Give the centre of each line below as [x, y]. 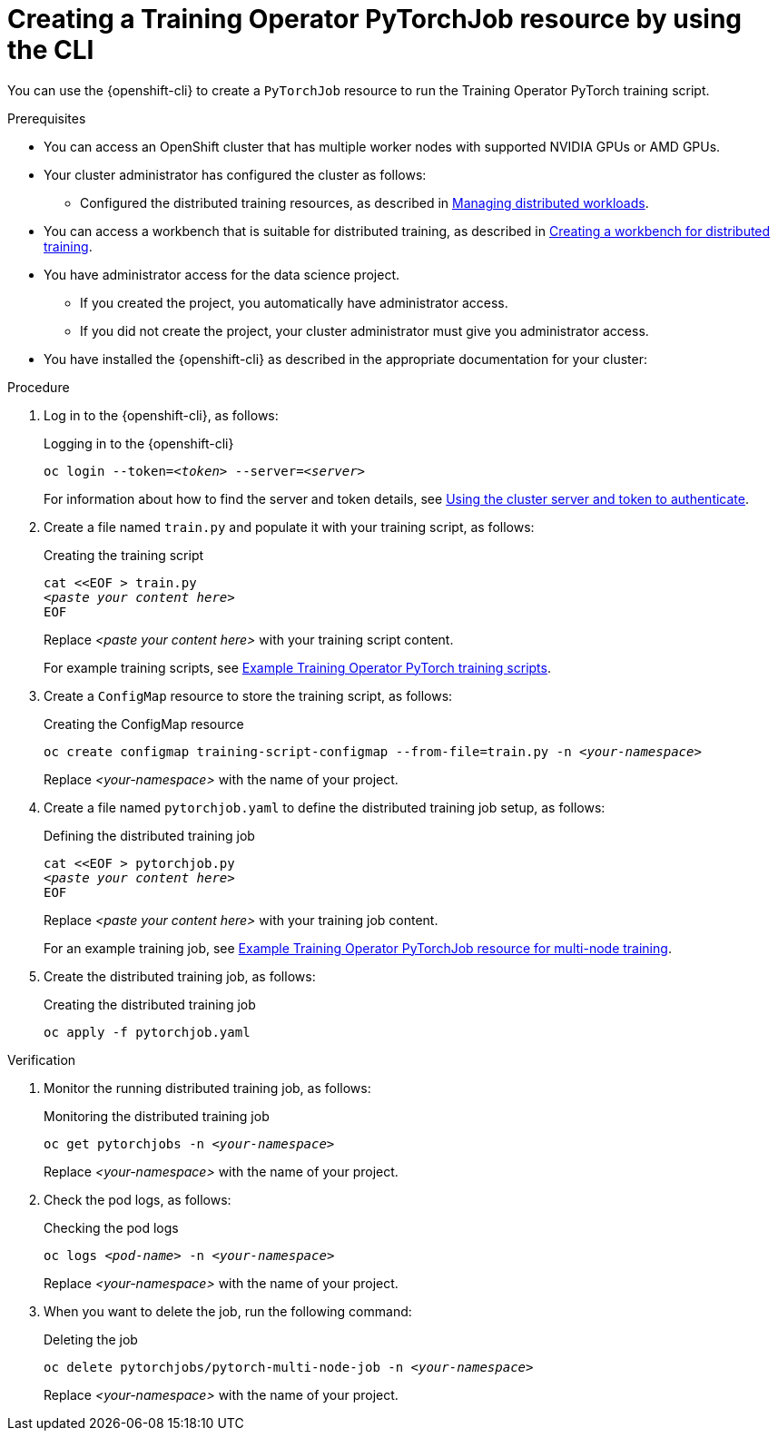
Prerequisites [47, 118]
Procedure [39, 387]
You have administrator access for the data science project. [222, 274]
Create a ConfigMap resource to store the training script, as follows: [248, 695]
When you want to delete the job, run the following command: [228, 1311]
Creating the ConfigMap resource [144, 724]
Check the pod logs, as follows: [138, 1199]
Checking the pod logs [111, 1227]
